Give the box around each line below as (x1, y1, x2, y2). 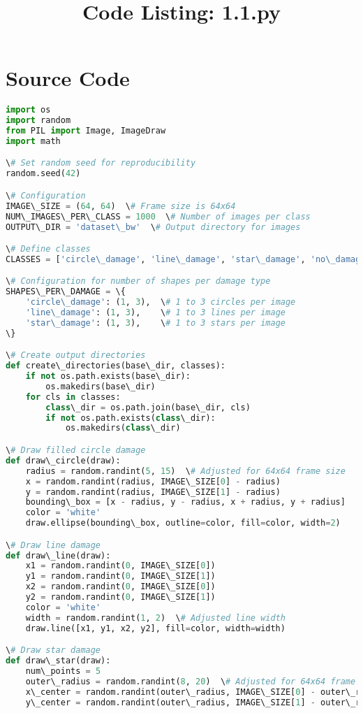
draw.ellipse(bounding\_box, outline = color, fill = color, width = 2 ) (25, 518, 341, 528)
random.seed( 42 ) (6, 168, 81, 179)
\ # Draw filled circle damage (6, 445, 146, 455)
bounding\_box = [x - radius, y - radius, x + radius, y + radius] (25, 497, 346, 507)
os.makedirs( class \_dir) (65, 423, 181, 433)
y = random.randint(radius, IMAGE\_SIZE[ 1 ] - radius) (25, 487, 281, 497)
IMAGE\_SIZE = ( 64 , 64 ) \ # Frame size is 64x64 (6, 201, 236, 211)
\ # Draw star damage (6, 645, 101, 656)
